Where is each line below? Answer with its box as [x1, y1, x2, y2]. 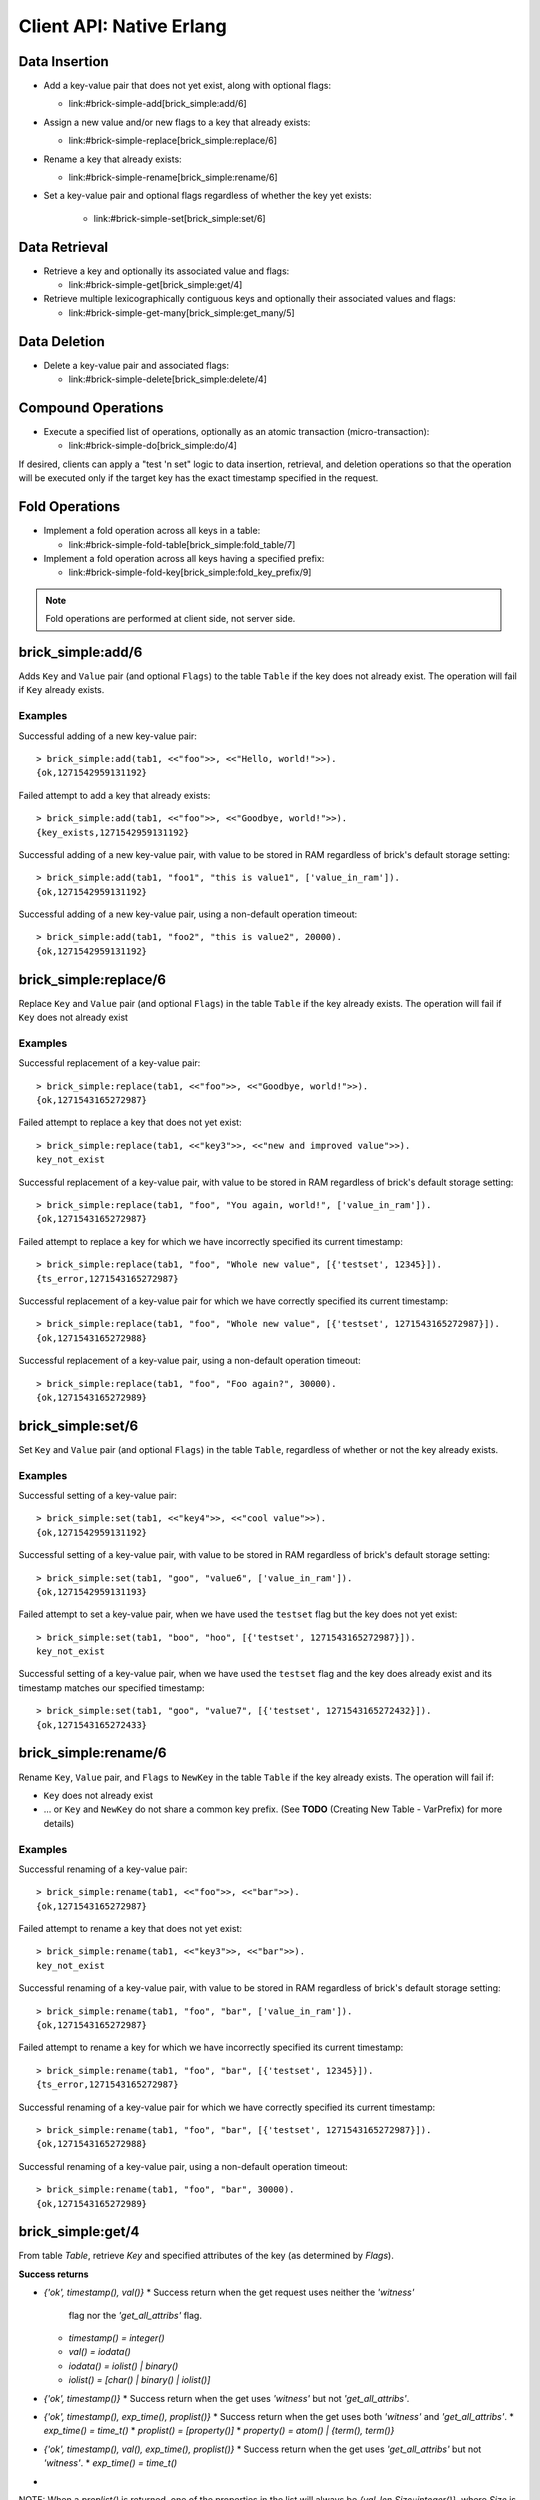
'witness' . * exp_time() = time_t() [43, 2457, 178, 2469]
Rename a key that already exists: [43, 153, 182, 165]
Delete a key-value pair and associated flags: [43, 359, 230, 371]
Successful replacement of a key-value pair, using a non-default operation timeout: [18, 1355, 361, 1367]
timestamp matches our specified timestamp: [18, 1681, 205, 1694]
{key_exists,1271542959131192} [36, 826, 190, 838]
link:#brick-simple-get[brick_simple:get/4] [68, 279, 243, 291]
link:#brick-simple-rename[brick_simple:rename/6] [68, 171, 279, 184]
